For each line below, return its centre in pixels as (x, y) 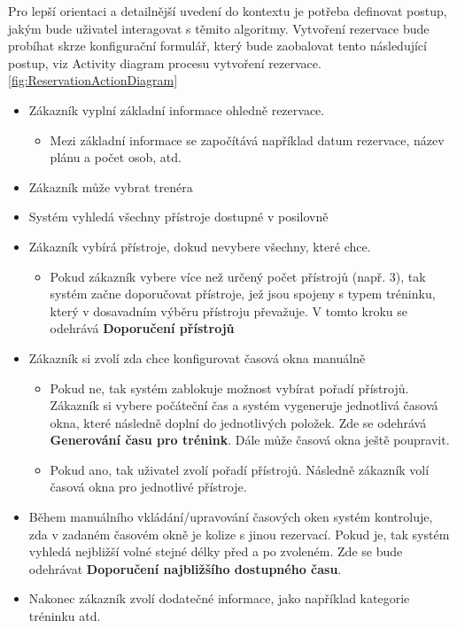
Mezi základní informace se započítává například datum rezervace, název (247, 140)
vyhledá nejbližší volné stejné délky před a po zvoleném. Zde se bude (216, 551)
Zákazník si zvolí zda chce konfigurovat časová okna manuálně (197, 357)
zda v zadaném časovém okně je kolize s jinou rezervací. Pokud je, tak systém (239, 534)
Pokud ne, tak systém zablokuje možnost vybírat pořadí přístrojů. (229, 388)
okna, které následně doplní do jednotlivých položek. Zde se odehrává (238, 422)
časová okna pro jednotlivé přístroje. (148, 487)
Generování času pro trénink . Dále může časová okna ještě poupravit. (250, 440)
